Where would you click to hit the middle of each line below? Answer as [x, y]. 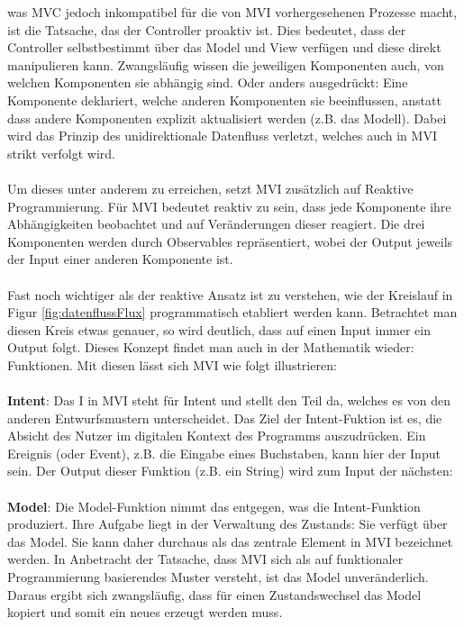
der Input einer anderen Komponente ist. [120, 259]
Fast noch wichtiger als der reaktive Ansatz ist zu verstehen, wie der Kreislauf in [230, 294]
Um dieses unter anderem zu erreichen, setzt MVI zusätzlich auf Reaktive [210, 188]
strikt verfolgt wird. [61, 153]
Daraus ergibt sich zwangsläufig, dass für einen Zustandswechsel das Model [214, 594]
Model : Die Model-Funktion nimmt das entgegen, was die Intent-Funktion [214, 506]
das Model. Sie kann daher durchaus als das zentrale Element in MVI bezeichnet [230, 541]
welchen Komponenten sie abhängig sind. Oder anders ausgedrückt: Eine [208, 82]
